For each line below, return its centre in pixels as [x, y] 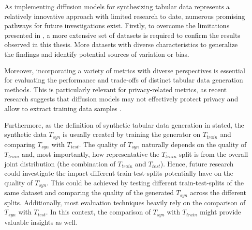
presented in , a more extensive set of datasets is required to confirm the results [122, 35]
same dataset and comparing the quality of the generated [89, 192]
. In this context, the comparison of [98, 212]
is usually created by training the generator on [132, 134]
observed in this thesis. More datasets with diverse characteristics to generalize [121, 44]
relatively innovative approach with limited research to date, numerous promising [125, 16]
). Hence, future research [197, 163]
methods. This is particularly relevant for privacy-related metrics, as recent [116, 89]
